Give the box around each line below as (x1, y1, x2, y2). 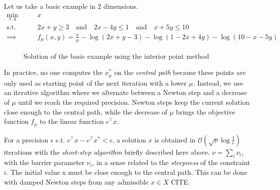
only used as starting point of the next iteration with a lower (4, 77, 187, 88)
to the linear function (40, 116, 104, 126)
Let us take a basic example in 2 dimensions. (4, 1, 138, 11)
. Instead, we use (193, 77, 243, 88)
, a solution (112, 134, 146, 144)
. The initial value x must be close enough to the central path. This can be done (6, 167, 247, 177)
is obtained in (154, 134, 196, 144)
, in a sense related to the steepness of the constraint (92, 157, 250, 167)
